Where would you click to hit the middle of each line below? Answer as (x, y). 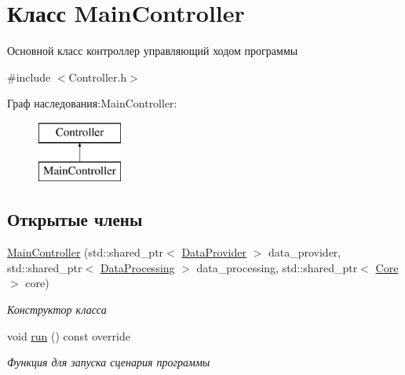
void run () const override (69, 335)
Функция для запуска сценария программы (109, 362)
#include (29, 76)
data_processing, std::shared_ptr (277, 267)
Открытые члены (75, 219)
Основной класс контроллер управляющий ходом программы (153, 51)
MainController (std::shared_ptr (86, 252)
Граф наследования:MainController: (92, 103)
